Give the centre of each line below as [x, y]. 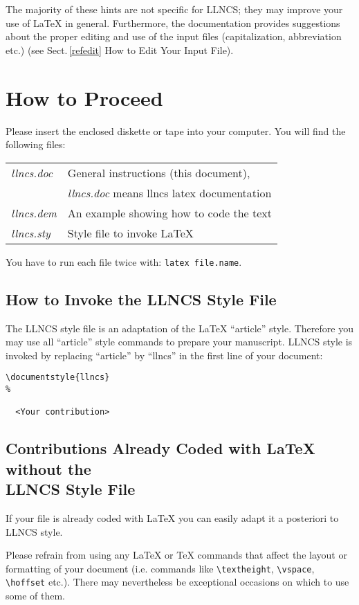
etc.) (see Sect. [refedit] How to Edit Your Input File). [120, 49]
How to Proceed [84, 97]
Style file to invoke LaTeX [130, 233]
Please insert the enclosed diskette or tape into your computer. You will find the [176, 130]
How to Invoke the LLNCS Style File [141, 299]
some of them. [36, 596]
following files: [36, 144]
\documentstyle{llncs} [58, 378]
